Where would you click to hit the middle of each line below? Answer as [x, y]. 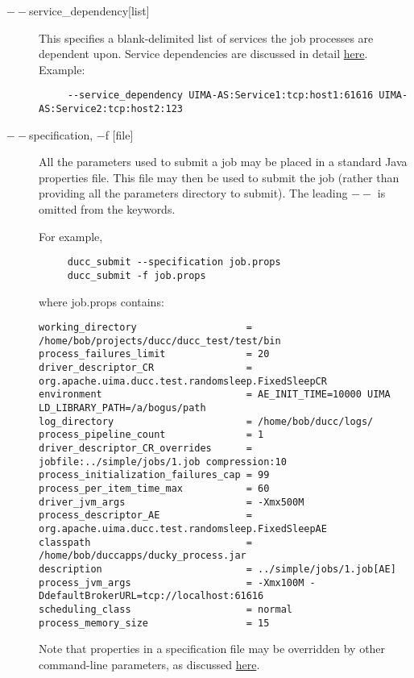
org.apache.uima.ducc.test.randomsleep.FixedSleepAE [183, 529]
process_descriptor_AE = [145, 516]
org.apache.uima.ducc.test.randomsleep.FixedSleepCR [183, 381]
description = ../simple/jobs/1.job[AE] [217, 569]
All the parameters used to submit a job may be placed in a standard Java [223, 162]
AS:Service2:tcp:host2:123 [111, 109]
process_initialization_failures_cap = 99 [154, 475]
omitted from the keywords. [107, 209]
